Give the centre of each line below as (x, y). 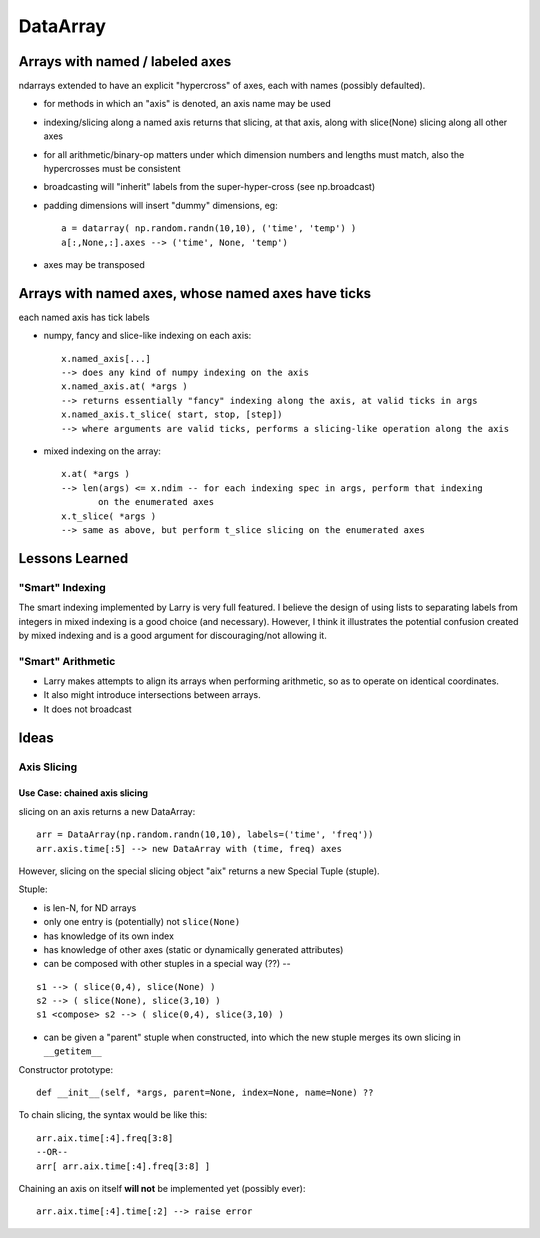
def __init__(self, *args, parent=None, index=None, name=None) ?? (205, 1093)
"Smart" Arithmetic (67, 661)
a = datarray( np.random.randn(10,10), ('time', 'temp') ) (209, 228)
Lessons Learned (73, 558)
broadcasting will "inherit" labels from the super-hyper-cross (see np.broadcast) (209, 187)
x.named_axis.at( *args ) (125, 386)
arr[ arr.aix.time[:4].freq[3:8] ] (123, 1166)
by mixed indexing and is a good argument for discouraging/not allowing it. (172, 635)
